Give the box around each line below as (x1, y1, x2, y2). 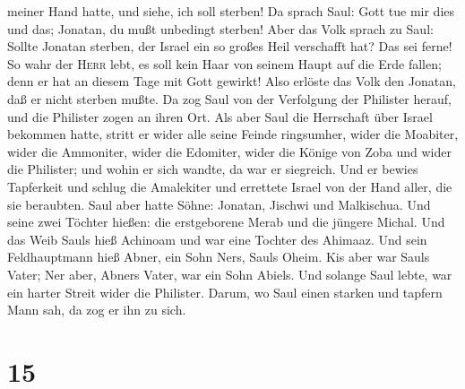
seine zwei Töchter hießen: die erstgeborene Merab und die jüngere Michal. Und (7, 212, 445, 231)
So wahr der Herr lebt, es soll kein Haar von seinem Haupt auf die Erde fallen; (7, 54, 442, 73)
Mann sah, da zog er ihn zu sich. (7, 300, 186, 319)
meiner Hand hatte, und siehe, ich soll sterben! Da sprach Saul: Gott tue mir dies (7, 2, 454, 20)
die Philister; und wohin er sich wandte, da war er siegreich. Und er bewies (7, 160, 418, 178)
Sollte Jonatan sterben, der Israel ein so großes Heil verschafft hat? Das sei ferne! (7, 37, 452, 56)
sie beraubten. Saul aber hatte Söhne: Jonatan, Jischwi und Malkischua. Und (7, 194, 431, 213)
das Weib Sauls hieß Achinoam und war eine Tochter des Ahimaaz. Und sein (7, 229, 427, 248)
